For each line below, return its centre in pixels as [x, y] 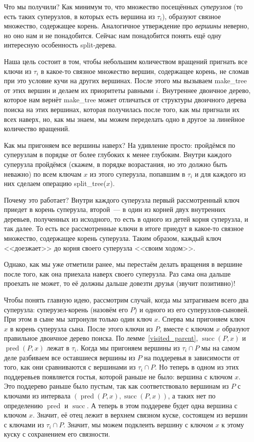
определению [23, 405]
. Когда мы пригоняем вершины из [128, 348]
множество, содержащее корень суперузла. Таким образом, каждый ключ [113, 238]
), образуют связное [192, 16]
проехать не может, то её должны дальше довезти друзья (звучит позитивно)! [120, 283]
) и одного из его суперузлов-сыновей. [192, 309]
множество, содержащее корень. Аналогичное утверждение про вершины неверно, [127, 26]
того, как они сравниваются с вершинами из [70, 367]
